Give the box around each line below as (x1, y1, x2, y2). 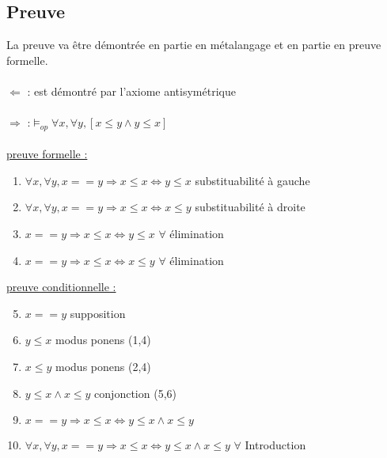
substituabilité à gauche (195, 172, 310, 188)
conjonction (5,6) (94, 384, 176, 401)
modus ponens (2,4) (55, 358, 151, 374)
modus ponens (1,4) (55, 331, 151, 348)
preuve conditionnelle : (6, 278, 116, 295)
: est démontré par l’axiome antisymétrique (27, 82, 236, 99)
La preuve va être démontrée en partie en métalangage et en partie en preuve (6, 36, 381, 53)
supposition (70, 305, 126, 321)
